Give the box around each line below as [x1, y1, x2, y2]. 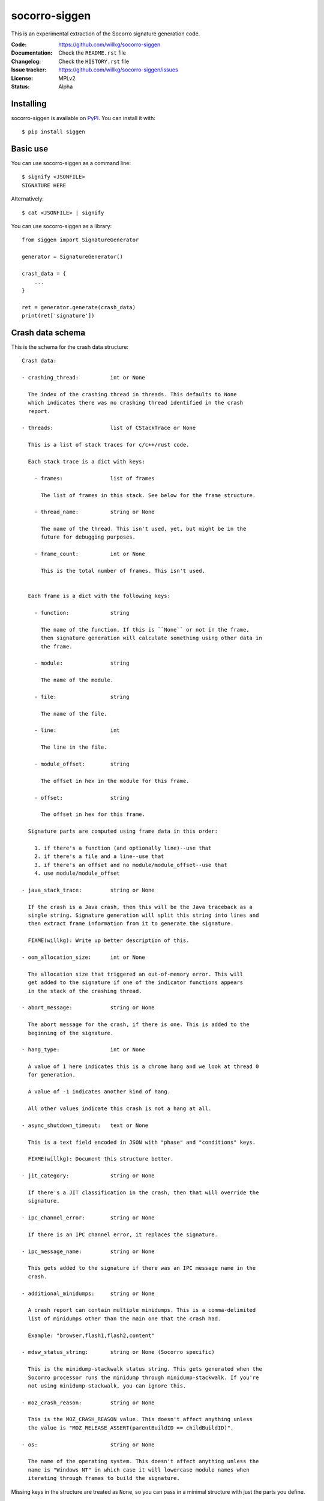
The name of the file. [40, 710, 107, 717]
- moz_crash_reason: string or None [22, 1399, 155, 1406]
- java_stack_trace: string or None [22, 886, 155, 893]
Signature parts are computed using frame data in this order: [28, 828, 218, 835]
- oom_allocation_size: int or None [22, 953, 145, 961]
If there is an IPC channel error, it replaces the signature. [28, 1231, 218, 1238]
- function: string [34, 609, 130, 616]
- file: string [34, 693, 130, 700]
